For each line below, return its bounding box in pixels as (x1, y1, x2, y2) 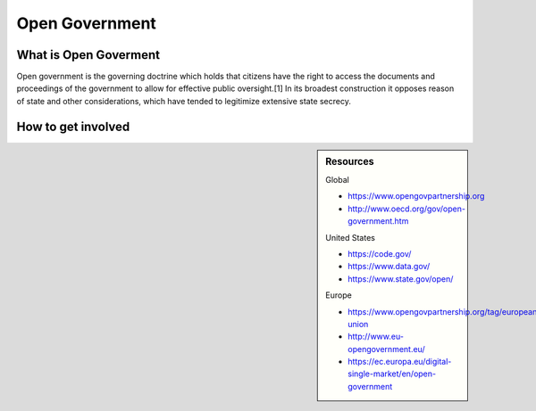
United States (325, 232, 375, 242)
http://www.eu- (348, 331, 404, 342)
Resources (325, 155, 374, 168)
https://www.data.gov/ (348, 261, 431, 272)
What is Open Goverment (16, 47, 161, 62)
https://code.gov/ (348, 248, 412, 259)
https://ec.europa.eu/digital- (348, 357, 452, 367)
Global (325, 175, 350, 185)
